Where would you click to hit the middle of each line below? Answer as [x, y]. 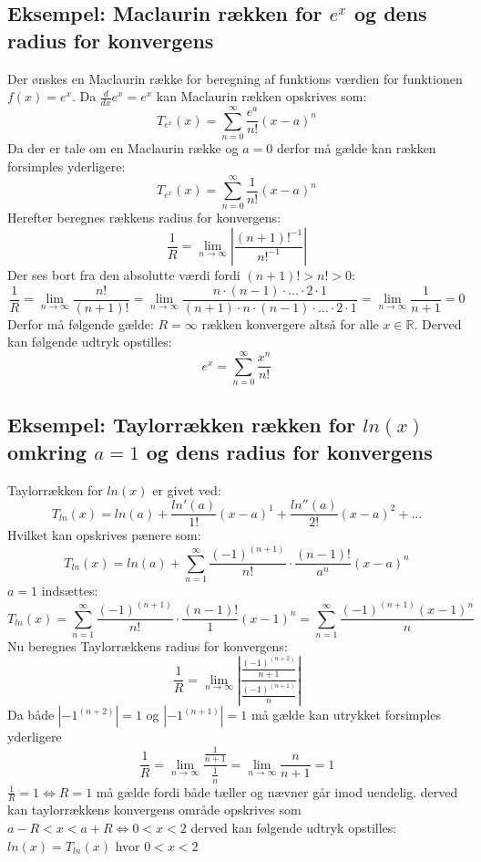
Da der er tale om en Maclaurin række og [123, 148]
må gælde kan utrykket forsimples [346, 715]
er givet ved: [187, 489]
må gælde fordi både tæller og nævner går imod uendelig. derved [277, 791]
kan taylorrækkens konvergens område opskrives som [154, 810]
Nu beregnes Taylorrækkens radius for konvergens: [148, 645]
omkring [47, 451]
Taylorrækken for [55, 489]
